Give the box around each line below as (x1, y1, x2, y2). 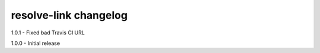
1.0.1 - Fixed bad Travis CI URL (11, 29, 85, 36)
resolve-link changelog (11, 9, 128, 22)
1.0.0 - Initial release (11, 40, 60, 47)
